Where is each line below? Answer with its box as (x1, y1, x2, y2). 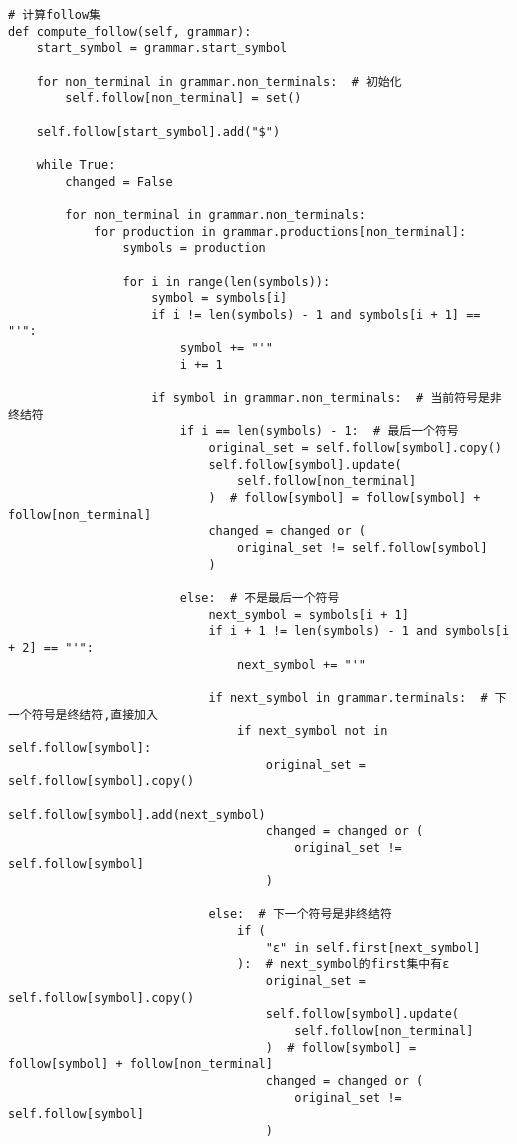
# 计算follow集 (8, 8, 101, 22)
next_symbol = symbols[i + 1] (208, 607, 409, 622)
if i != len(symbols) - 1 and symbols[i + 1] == (151, 307, 481, 322)
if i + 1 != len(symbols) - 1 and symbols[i (208, 624, 510, 639)
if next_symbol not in (237, 724, 388, 739)
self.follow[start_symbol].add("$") (36, 124, 281, 139)
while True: (36, 157, 116, 172)
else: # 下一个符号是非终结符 (208, 907, 392, 922)
